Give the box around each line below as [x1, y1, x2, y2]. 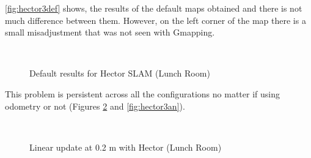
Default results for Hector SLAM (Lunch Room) [29, 67, 210, 80]
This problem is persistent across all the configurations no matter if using [5, 87, 280, 100]
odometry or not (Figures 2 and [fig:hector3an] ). [5, 99, 185, 112]
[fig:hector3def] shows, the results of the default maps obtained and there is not [5, 2, 302, 14]
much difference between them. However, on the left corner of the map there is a [5, 13, 306, 26]
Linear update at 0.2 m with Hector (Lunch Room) [29, 140, 222, 153]
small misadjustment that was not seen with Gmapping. [5, 26, 215, 39]
